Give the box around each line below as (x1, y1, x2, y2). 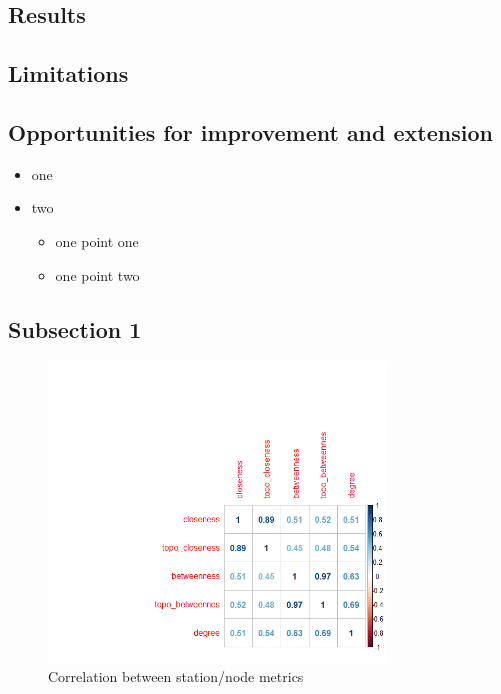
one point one (55, 230, 139, 251)
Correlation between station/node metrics (48, 666, 304, 687)
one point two (55, 264, 140, 285)
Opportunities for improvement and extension (8, 116, 493, 147)
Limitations (8, 58, 129, 89)
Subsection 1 (8, 313, 142, 344)
